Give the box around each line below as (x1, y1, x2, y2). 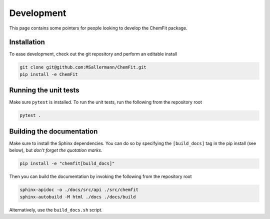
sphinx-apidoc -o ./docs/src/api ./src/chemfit (19, 187, 138, 192)
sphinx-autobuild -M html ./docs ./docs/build (19, 194, 136, 199)
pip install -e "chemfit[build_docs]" (19, 160, 115, 166)
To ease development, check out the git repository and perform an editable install (9, 51, 177, 57)
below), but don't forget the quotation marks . (9, 147, 102, 153)
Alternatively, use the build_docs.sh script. (9, 206, 102, 212)
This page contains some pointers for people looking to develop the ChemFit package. (9, 25, 187, 31)
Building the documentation (9, 127, 98, 135)
